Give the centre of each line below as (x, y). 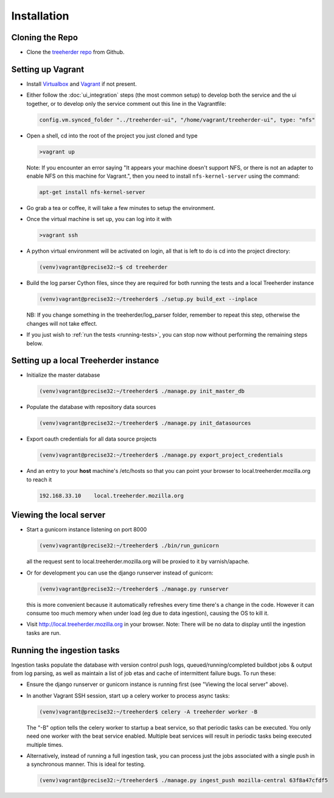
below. (35, 343)
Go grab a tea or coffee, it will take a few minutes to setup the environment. (121, 208)
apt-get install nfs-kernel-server (92, 192)
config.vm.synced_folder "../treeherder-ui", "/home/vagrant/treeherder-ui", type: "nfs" (177, 120)
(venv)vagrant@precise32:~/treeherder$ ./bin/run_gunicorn (129, 546)
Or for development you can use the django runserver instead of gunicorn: (120, 573)
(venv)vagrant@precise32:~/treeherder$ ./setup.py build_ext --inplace (148, 299)
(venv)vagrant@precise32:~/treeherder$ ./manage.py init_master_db (142, 391)
